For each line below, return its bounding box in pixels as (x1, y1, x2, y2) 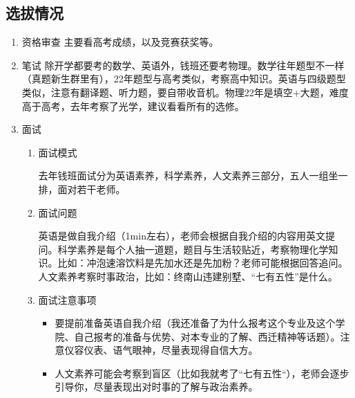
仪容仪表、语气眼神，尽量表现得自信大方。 (64, 343, 258, 357)
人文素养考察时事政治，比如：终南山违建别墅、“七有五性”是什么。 (38, 269, 338, 283)
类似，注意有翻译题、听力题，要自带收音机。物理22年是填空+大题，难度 (21, 84, 349, 99)
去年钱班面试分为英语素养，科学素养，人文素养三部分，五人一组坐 (38, 168, 338, 183)
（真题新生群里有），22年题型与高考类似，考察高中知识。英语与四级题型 (21, 71, 346, 86)
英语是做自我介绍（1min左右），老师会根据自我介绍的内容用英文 (38, 228, 325, 243)
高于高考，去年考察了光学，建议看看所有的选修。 (21, 98, 244, 113)
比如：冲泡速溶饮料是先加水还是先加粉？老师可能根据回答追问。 (57, 255, 348, 270)
